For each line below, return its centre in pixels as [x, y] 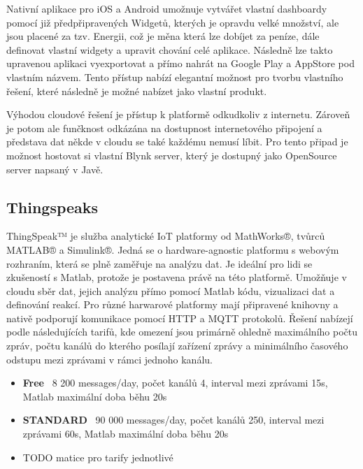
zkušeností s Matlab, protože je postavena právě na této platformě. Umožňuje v [177, 277]
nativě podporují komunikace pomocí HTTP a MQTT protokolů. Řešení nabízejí [180, 318]
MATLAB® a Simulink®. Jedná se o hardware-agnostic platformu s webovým [173, 249]
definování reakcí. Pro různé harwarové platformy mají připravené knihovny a [172, 304]
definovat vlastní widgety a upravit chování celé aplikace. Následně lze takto [170, 49]
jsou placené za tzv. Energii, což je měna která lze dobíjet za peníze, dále [163, 36]
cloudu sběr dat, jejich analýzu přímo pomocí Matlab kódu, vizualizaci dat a [171, 290]
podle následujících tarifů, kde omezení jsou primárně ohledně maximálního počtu [182, 332]
